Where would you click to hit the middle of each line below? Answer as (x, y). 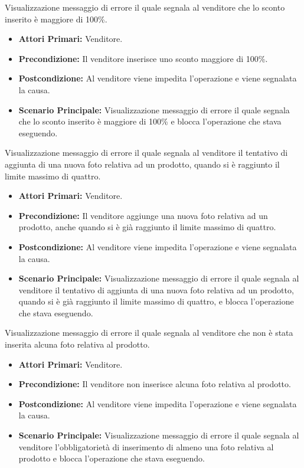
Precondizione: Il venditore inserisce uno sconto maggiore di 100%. (143, 58)
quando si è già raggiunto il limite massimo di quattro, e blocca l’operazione (156, 301)
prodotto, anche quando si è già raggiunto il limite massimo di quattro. (147, 227)
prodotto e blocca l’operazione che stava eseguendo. (112, 458)
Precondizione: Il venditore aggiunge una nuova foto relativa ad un (143, 215)
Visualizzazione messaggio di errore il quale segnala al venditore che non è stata (149, 333)
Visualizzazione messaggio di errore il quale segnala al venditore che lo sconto (145, 7)
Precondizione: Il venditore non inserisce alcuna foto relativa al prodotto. (155, 384)
